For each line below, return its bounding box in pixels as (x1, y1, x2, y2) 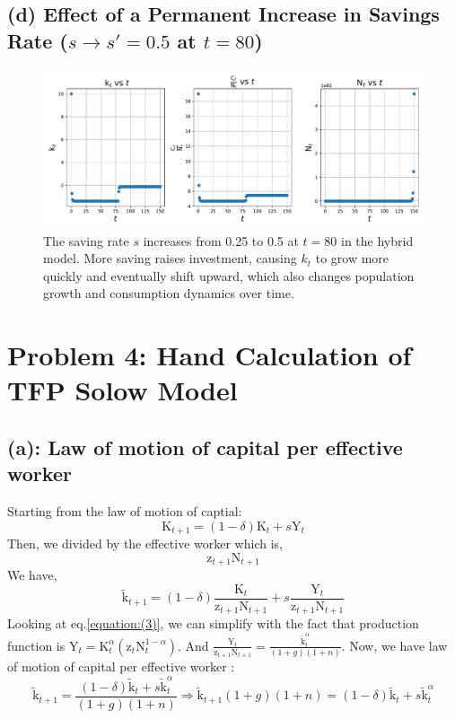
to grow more (315, 249, 389, 267)
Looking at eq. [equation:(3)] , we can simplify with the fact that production (7, 614, 419, 633)
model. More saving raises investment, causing (43, 249, 297, 267)
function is (7, 636, 66, 654)
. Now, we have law (341, 636, 448, 654)
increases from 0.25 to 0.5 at (143, 231, 299, 250)
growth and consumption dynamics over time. (43, 284, 294, 303)
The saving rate (43, 231, 129, 250)
